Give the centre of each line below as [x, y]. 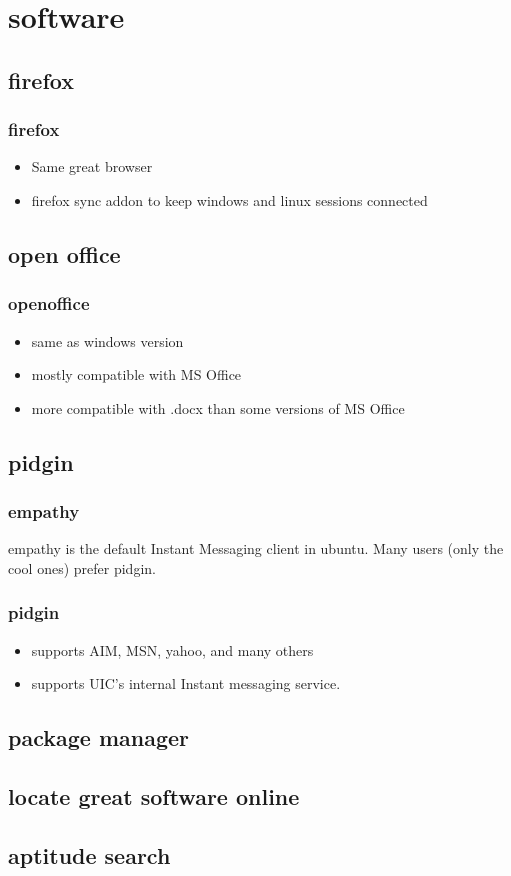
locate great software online [154, 796]
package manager [98, 737]
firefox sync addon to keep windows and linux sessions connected [229, 199]
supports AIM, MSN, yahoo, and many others [172, 649]
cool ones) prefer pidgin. [82, 567]
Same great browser [92, 166]
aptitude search [89, 854]
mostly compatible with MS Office [136, 374]
